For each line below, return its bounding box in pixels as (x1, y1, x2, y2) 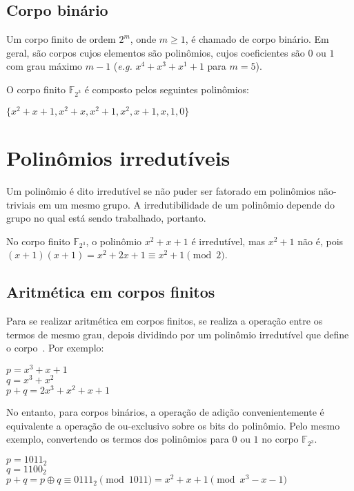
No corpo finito (6, 233, 70, 248)
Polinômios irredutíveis (6, 144, 230, 171)
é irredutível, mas (191, 233, 266, 248)
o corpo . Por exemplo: (6, 340, 104, 355)
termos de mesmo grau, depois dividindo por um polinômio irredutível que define (6, 327, 349, 341)
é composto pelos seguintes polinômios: (84, 81, 249, 96)
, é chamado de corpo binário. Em (185, 32, 329, 46)
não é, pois (297, 233, 344, 248)
